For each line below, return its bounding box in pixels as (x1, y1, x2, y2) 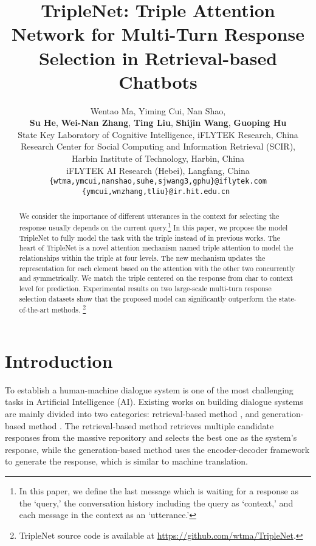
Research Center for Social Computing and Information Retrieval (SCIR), (21, 140, 295, 153)
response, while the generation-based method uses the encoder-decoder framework (5, 443, 310, 455)
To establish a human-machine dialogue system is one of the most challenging (5, 383, 294, 396)
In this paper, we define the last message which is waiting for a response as (19, 484, 298, 497)
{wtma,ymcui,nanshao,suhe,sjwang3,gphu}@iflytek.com (49, 177, 267, 186)
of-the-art (19, 305, 50, 315)
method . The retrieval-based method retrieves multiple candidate (28, 419, 274, 432)
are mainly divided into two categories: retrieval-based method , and (5, 407, 259, 420)
